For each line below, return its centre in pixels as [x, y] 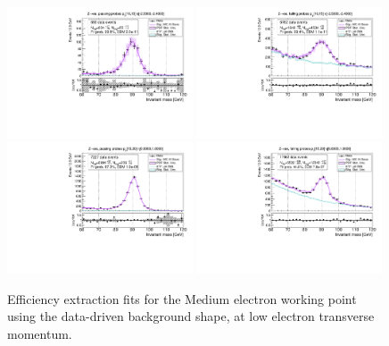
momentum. [40, 333]
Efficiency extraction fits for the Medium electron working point [182, 298]
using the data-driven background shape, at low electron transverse [191, 316]
